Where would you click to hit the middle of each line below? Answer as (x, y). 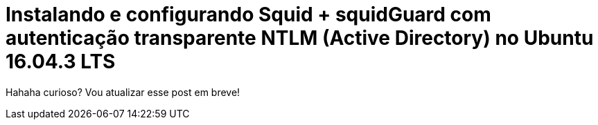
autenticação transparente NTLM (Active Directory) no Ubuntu (300, 38)
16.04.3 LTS (61, 61)
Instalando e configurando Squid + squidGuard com (248, 15)
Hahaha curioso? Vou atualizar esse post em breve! (123, 92)
